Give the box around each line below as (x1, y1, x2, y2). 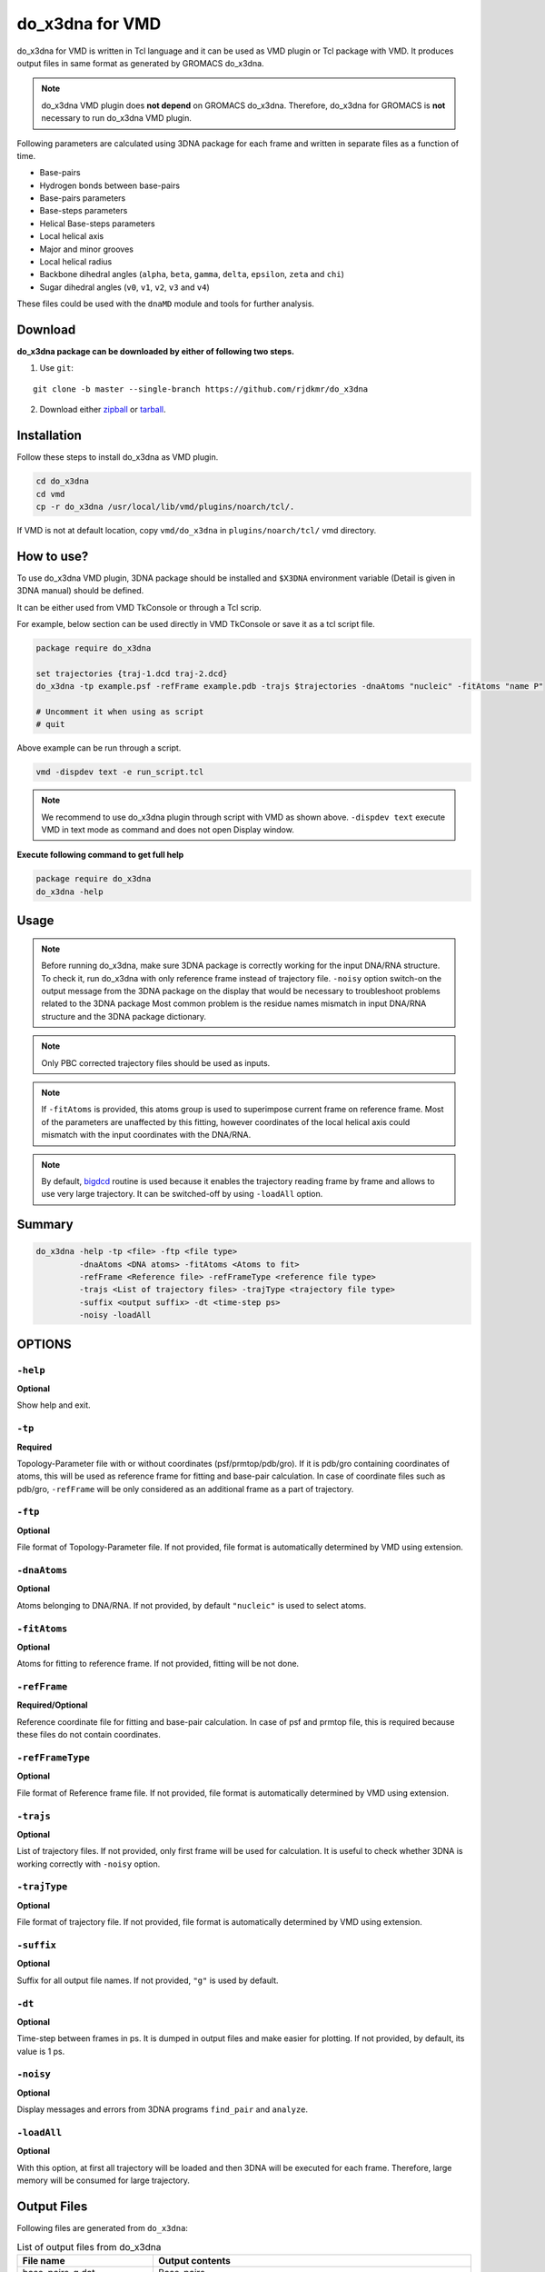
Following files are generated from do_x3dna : (16, 2223, 188, 2234)
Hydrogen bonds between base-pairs (39, 180, 181, 191)
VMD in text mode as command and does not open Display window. (41, 824, 294, 835)
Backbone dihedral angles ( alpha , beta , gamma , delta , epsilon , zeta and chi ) (39, 269, 345, 280)
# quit (35, 719, 65, 730)
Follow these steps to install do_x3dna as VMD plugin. (16, 452, 219, 463)
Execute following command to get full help (16, 850, 184, 861)
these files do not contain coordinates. (16, 1729, 161, 1740)
